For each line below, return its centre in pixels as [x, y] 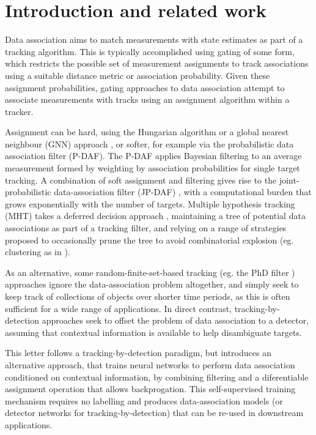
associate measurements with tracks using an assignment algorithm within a [147, 99]
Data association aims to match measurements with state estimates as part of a [154, 39]
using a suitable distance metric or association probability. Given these [138, 75]
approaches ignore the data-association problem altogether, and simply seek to [152, 284]
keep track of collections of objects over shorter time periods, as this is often [148, 296]
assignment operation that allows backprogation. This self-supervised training [150, 389]
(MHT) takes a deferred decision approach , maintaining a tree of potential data [155, 216]
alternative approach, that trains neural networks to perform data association [150, 364]
